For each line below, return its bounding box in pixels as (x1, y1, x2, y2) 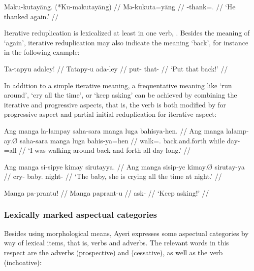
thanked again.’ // (4, 11, 59, 21)
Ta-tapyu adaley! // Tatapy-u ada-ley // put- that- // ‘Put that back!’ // (4, 63, 228, 73)
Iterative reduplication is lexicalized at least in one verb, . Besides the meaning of (4, 28, 250, 38)
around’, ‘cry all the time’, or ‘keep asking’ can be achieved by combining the (4, 90, 237, 100)
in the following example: (4, 47, 80, 57)
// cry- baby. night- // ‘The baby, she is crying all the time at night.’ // (4, 171, 222, 181)
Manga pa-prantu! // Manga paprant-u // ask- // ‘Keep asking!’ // (4, 187, 209, 198)
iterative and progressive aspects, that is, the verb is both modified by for (4, 99, 226, 109)
